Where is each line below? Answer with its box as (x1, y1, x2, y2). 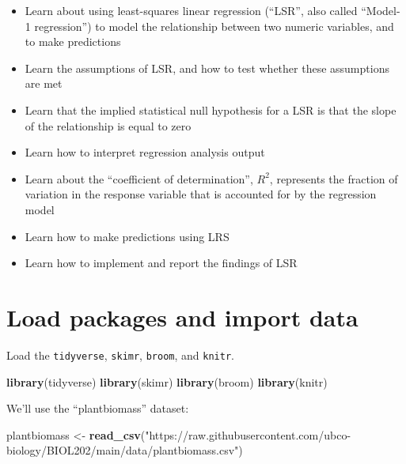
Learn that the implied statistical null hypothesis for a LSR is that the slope (25, 101, 397, 118)
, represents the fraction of (269, 170, 398, 187)
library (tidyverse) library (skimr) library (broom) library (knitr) (6, 373, 328, 390)
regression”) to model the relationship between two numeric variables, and (34, 17, 394, 34)
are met (25, 75, 63, 92)
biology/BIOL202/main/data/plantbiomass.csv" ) (6, 442, 243, 458)
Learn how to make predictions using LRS (25, 228, 230, 244)
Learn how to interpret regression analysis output (25, 144, 265, 160)
